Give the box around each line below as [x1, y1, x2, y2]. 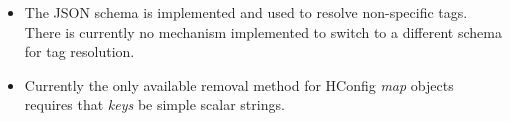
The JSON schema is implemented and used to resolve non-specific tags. [24, 2, 468, 22]
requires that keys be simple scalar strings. [24, 94, 285, 115]
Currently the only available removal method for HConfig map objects [24, 74, 454, 95]
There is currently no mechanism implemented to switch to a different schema [24, 21, 502, 42]
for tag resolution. [24, 41, 135, 62]
